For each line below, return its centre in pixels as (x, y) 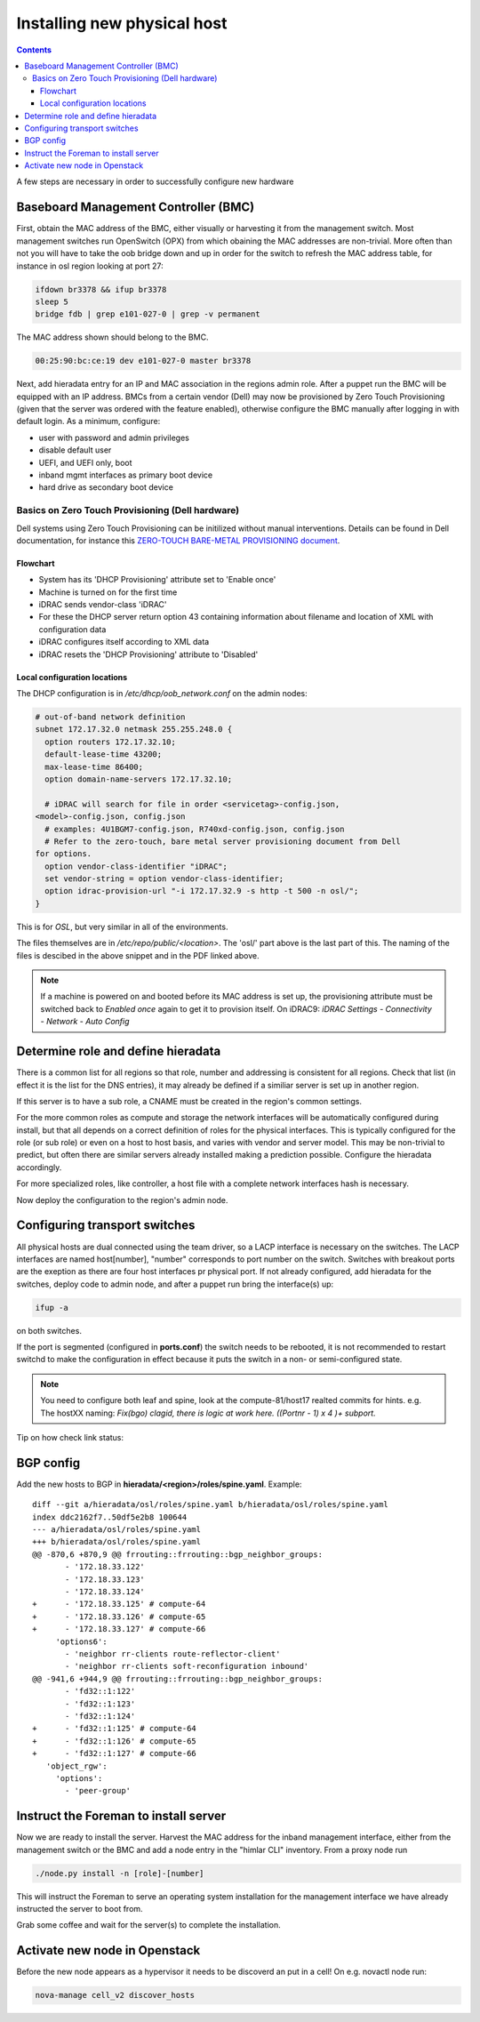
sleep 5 (52, 301)
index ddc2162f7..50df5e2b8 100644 (110, 1517)
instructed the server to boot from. (80, 1908)
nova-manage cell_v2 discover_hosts (115, 1995)
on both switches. (49, 1330)
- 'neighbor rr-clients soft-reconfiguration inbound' (187, 1666)
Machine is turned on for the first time (108, 592)
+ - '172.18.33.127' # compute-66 (119, 1629)
